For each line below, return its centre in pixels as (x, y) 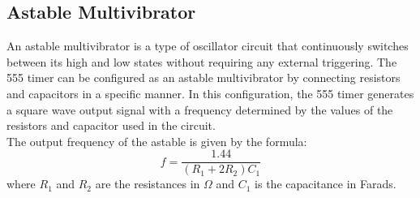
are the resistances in (148, 184)
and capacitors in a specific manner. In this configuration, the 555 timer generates (210, 93)
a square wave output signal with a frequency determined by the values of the (200, 109)
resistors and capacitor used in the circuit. (111, 125)
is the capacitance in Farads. (326, 184)
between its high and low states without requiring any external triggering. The (202, 61)
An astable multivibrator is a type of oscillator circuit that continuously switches (208, 46)
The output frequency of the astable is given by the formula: (157, 141)
